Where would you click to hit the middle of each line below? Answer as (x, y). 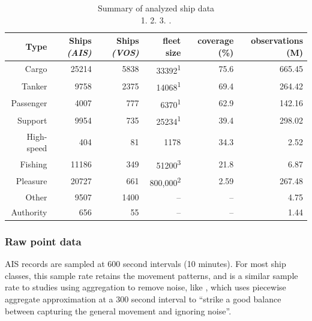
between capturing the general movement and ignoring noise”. (118, 310)
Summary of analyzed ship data (156, 8)
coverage (216, 40)
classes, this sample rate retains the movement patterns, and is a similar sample (151, 275)
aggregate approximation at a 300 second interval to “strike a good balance (143, 299)
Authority (29, 211)
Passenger (29, 103)
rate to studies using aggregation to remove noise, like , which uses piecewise (145, 287)
